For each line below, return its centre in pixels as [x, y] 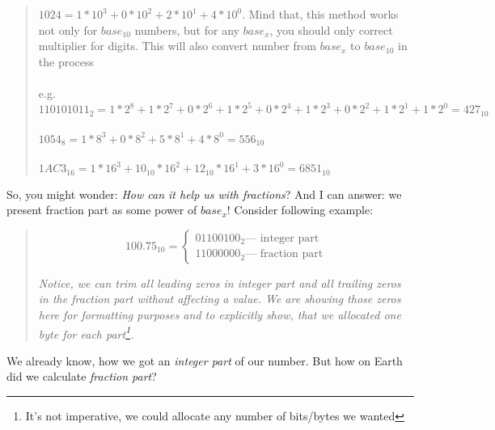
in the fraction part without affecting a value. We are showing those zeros [220, 299]
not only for [68, 30]
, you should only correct [331, 30]
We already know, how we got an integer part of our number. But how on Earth [205, 360]
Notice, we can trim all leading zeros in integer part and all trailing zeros [220, 282]
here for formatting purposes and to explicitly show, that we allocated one [220, 314]
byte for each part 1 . [86, 332]
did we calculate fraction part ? [82, 376]
